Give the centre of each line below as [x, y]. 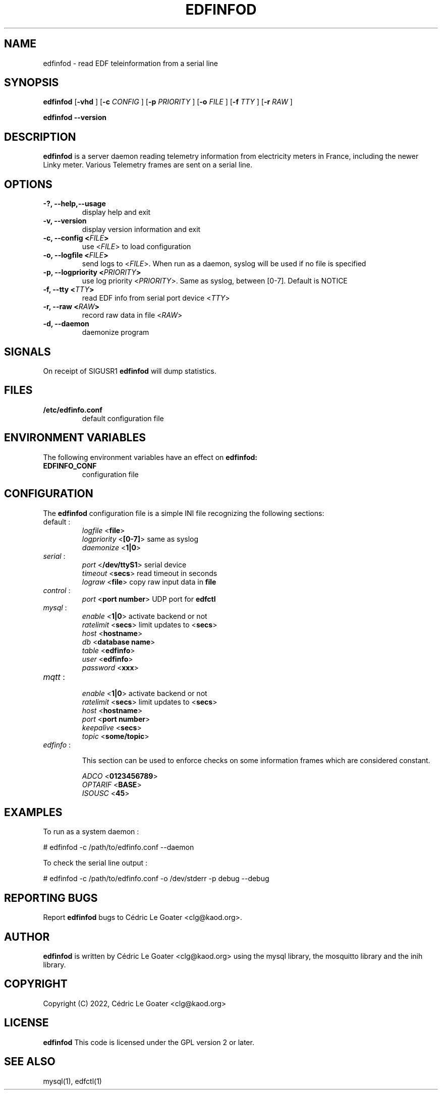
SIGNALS [27, 352]
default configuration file [123, 418]
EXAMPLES [33, 812]
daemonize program [116, 332]
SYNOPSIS [32, 83]
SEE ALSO [30, 1062]
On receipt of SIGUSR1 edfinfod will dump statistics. [130, 371]
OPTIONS [28, 184]
